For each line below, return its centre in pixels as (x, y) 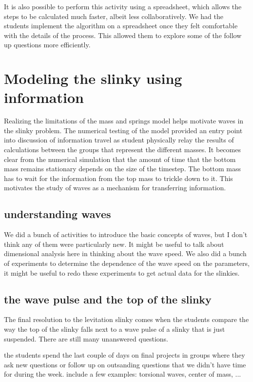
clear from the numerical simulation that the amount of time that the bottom (120, 159)
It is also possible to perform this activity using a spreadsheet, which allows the (123, 6)
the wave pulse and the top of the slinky (108, 299)
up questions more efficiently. (47, 45)
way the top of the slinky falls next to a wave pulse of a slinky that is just (115, 329)
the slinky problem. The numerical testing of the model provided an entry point (123, 130)
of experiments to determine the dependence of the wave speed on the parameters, (127, 263)
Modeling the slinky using (93, 78)
